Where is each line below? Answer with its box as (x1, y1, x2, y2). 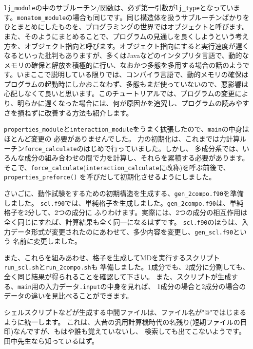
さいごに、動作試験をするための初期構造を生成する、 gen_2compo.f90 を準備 (4, 188, 244, 198)
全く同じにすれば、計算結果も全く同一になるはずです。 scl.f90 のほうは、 (4, 216, 242, 227)
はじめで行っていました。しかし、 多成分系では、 (83, 143, 243, 153)
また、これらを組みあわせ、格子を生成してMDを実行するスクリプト (4, 252, 220, 262)
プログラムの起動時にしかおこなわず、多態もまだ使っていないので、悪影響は (4, 78, 249, 89)
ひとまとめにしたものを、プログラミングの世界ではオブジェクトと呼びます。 (4, 21, 249, 32)
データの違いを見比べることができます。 (4, 291, 133, 301)
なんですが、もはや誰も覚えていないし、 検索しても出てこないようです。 (13, 326, 246, 336)
